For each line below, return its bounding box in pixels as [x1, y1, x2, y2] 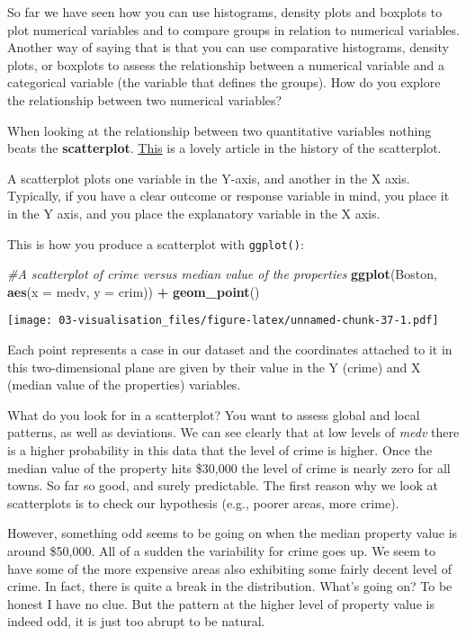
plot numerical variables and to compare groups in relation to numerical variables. [7, 20, 460, 39]
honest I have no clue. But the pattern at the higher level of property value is [7, 594, 435, 613]
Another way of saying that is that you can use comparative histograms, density [7, 38, 449, 57]
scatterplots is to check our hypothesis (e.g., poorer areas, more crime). [7, 493, 399, 512]
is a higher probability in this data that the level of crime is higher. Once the [7, 441, 433, 459]
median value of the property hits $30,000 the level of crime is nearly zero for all [7, 458, 451, 477]
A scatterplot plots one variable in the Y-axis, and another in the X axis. [7, 168, 410, 187]
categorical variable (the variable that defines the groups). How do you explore [7, 73, 441, 92]
